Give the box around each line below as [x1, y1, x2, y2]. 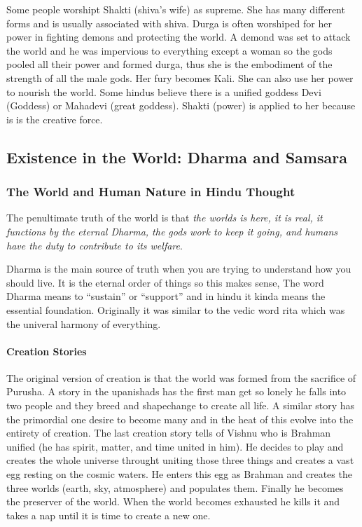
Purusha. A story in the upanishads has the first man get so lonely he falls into [6, 384, 347, 399]
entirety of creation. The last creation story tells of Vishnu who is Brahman [6, 425, 331, 440]
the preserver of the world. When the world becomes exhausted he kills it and [6, 494, 340, 509]
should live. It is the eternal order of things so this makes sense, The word [6, 275, 324, 289]
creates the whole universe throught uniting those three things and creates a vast [6, 453, 354, 467]
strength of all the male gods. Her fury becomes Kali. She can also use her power [6, 70, 354, 85]
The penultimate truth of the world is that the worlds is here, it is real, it [6, 210, 323, 225]
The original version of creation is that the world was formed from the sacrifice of [6, 370, 356, 385]
